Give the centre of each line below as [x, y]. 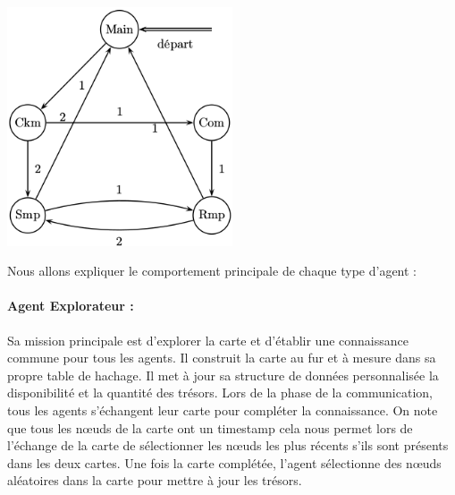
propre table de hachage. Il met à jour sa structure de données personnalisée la [223, 375]
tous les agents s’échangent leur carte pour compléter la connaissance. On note [223, 410]
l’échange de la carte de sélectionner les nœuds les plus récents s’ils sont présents [228, 445]
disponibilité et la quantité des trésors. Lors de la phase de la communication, [220, 393]
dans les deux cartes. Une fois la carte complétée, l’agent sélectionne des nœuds [224, 462]
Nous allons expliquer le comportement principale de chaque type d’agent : [212, 271]
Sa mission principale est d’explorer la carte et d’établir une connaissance [208, 340]
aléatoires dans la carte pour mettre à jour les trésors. [155, 480]
